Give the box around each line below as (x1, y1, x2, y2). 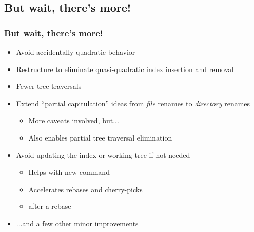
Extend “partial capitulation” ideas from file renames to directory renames (16, 98, 250, 108)
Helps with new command (28, 167, 110, 177)
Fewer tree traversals (16, 81, 82, 91)
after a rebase (28, 201, 71, 212)
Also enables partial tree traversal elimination (28, 132, 172, 143)
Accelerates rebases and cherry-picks (28, 183, 143, 194)
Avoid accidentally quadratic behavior (16, 47, 135, 57)
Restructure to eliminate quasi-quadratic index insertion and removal (16, 63, 234, 74)
